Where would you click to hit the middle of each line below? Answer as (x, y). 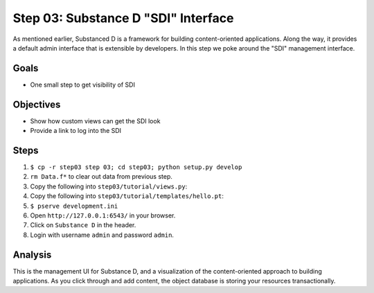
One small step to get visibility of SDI (82, 85)
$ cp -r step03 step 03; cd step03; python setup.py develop (136, 167)
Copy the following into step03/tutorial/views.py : (109, 186)
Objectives (37, 104)
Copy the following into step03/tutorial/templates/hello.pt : (127, 196)
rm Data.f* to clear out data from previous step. (101, 177)
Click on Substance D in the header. (83, 225)
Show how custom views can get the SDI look (95, 121)
